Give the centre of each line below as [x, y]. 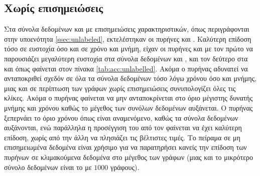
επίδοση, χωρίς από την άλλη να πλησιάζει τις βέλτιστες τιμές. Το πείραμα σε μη [122, 137]
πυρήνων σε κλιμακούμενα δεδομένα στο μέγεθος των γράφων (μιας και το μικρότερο [129, 157]
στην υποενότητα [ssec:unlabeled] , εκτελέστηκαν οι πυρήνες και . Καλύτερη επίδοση [128, 38]
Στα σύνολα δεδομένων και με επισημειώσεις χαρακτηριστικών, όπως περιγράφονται [127, 29]
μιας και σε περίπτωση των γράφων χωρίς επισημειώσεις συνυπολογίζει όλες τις [120, 88]
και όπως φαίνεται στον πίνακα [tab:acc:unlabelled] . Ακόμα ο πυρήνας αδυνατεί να [126, 68]
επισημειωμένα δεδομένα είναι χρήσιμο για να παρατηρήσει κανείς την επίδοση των [125, 147]
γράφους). [125, 167]
